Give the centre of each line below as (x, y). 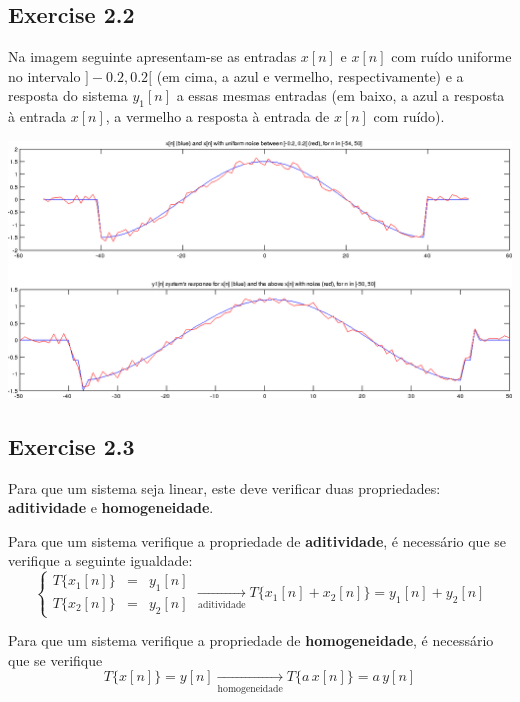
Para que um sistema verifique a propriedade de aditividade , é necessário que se (257, 540)
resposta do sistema (68, 95)
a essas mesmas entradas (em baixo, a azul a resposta (340, 95)
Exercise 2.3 (71, 445)
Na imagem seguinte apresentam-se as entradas (152, 56)
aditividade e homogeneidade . (111, 507)
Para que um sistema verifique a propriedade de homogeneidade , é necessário (251, 640)
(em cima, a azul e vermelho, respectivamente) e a (310, 75)
